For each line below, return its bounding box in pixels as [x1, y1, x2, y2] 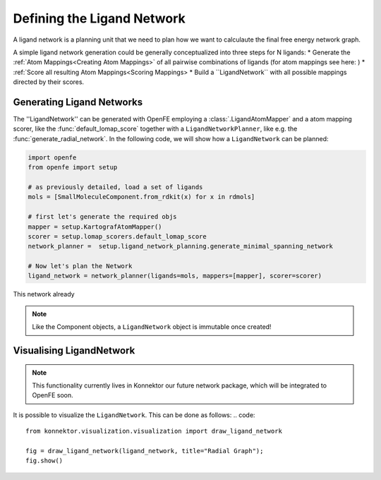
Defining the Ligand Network [13, 11, 186, 26]
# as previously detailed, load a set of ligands [28, 183, 203, 191]
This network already [13, 290, 75, 299]
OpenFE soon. [32, 391, 73, 400]
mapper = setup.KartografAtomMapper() [28, 222, 162, 231]
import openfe [28, 153, 77, 162]
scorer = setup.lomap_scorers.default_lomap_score [28, 232, 207, 240]
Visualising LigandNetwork [13, 344, 135, 356]
